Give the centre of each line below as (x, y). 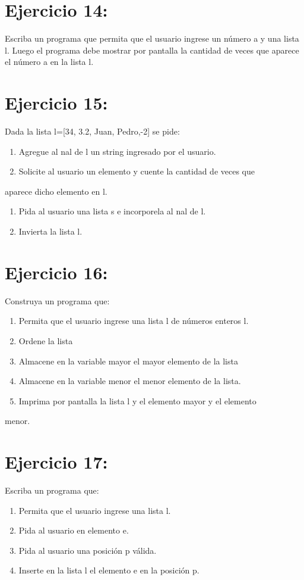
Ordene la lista (46, 340)
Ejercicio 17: (56, 462)
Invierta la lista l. (50, 231)
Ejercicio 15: (56, 103)
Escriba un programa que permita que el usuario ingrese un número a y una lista (152, 38)
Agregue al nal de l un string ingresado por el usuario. (117, 151)
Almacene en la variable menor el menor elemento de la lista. (130, 381)
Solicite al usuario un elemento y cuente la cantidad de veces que (137, 171)
